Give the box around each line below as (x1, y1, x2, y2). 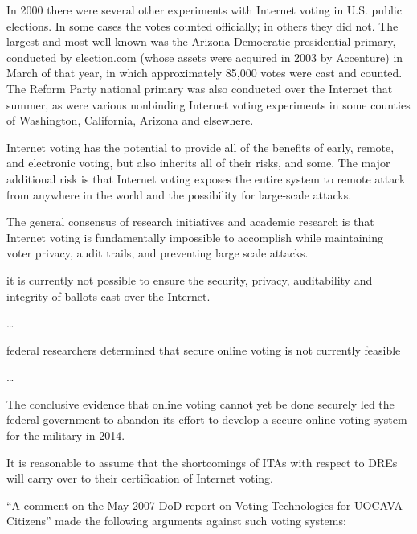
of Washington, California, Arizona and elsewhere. (6, 112, 254, 129)
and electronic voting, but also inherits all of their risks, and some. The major (6, 154, 390, 171)
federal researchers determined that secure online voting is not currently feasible (6, 341, 401, 358)
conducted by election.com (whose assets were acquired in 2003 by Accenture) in (6, 48, 403, 65)
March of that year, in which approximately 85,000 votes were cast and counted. (6, 64, 403, 81)
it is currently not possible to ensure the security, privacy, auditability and (6, 271, 373, 288)
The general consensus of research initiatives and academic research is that (6, 213, 374, 230)
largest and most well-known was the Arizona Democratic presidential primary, (6, 33, 396, 50)
